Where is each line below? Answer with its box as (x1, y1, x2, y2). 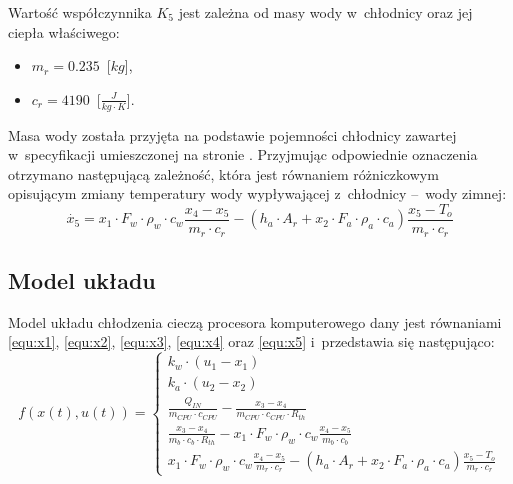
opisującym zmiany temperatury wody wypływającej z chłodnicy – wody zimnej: (8, 183, 507, 204)
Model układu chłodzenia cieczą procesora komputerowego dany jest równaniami (8, 311, 502, 332)
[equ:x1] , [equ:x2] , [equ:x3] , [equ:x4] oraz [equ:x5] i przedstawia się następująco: (8, 331, 495, 352)
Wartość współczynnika (8, 2, 152, 22)
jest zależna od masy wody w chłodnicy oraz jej (178, 2, 473, 22)
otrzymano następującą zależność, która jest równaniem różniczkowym (8, 163, 439, 184)
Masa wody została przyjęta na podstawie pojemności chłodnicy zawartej (8, 124, 457, 145)
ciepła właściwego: (8, 21, 120, 42)
